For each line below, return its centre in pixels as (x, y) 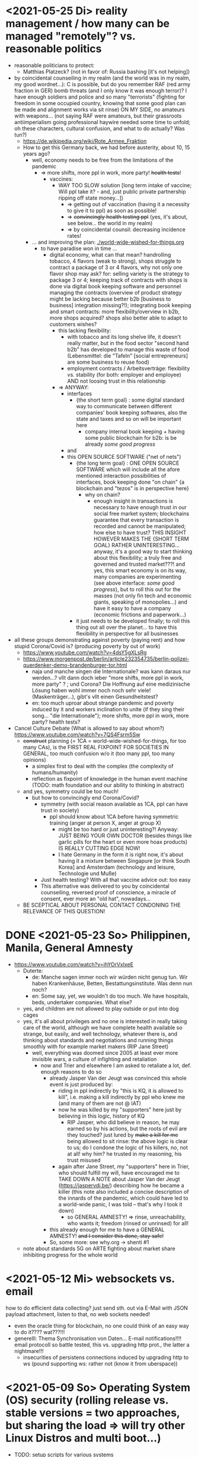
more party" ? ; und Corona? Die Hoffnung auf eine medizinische (111, 684)
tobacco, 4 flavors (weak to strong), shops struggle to (115, 261)
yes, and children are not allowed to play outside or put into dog (101, 1008)
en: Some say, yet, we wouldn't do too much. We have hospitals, (111, 996)
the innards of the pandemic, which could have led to (123, 1198)
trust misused (84, 1160)
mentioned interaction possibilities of (121, 475)
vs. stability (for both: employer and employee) (124, 374)
